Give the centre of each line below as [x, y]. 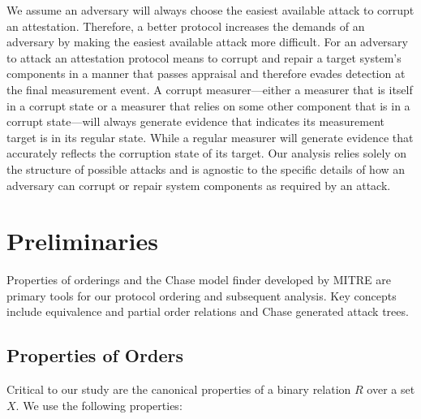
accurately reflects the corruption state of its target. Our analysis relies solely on [207, 153]
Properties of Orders [95, 355]
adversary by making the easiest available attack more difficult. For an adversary [207, 42]
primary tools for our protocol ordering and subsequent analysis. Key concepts [202, 295]
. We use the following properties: [99, 405]
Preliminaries [82, 241]
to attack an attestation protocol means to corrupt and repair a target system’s [204, 57]
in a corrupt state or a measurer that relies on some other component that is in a [208, 105]
